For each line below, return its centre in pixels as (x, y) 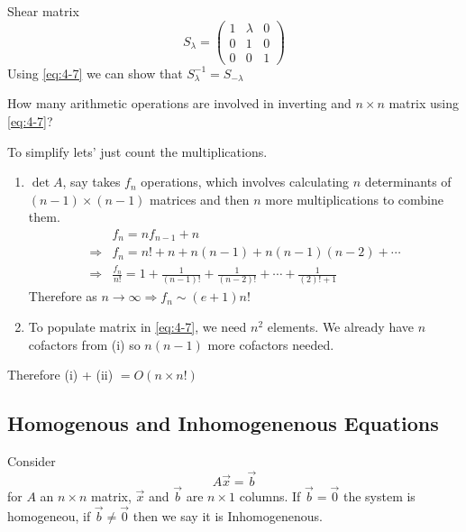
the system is (379, 496)
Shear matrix (43, 11)
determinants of (408, 182)
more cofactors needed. (271, 344)
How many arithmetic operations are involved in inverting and (179, 103)
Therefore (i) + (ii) (60, 375)
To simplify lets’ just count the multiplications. (137, 151)
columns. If (270, 496)
